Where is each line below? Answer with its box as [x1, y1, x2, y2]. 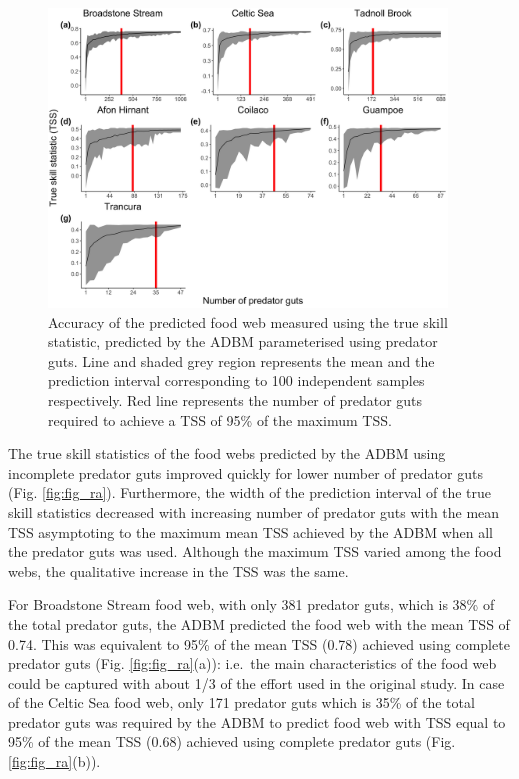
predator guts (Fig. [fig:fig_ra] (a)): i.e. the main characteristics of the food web [8, 653, 497, 674]
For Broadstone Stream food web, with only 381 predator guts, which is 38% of [8, 594, 495, 615]
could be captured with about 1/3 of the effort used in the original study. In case [8, 672, 505, 693]
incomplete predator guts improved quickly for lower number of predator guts [8, 462, 483, 483]
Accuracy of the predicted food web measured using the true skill [48, 311, 448, 332]
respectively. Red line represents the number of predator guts [48, 389, 423, 410]
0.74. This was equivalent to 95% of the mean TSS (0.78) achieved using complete [8, 633, 510, 654]
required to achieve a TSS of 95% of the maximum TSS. [48, 409, 392, 430]
